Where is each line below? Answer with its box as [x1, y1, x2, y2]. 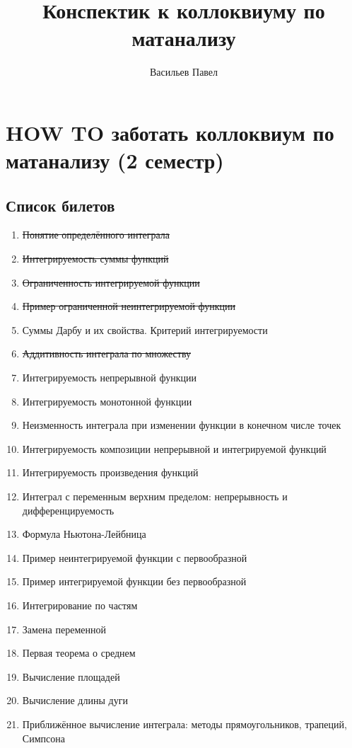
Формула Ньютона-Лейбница [22, 527, 146, 541]
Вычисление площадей [22, 669, 120, 684]
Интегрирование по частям [22, 597, 138, 612]
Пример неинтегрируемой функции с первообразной [22, 550, 247, 565]
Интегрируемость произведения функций [22, 465, 199, 480]
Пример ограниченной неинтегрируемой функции [22, 299, 236, 313]
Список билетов [6, 194, 115, 216]
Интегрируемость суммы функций [22, 251, 169, 266]
